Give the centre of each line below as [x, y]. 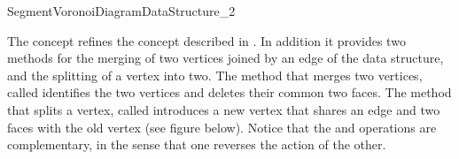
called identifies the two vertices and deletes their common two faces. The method [229, 92]
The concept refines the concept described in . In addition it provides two [206, 40]
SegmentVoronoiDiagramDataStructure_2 [121, 11]
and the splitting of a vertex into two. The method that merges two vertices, [215, 75]
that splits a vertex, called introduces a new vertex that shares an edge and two [224, 109]
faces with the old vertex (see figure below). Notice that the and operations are [222, 127]
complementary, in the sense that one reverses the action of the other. [197, 144]
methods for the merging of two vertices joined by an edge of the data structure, [226, 58]
